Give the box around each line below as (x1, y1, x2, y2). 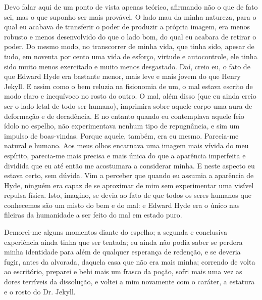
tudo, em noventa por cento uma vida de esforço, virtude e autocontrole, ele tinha (4, 51, 257, 61)
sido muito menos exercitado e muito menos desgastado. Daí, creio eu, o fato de (4, 61, 250, 71)
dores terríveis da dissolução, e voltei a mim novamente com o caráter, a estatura (4, 276, 255, 287)
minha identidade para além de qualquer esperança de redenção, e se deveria (4, 246, 241, 257)
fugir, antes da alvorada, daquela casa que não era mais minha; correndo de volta (4, 256, 255, 267)
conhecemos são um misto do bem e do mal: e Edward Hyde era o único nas (4, 199, 240, 210)
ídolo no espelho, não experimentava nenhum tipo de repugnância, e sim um (4, 120, 240, 131)
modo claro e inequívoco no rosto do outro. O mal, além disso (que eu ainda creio (4, 91, 256, 101)
